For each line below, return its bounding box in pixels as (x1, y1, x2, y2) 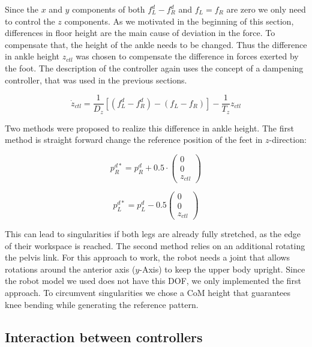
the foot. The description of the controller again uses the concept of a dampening (5, 61, 304, 74)
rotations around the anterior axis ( (5, 262, 136, 275)
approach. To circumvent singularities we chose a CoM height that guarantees (5, 286, 291, 299)
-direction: (269, 133, 307, 146)
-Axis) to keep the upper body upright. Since (139, 262, 305, 275)
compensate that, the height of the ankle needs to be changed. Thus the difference (5, 38, 307, 50)
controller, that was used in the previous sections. (5, 73, 187, 86)
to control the (5, 14, 55, 27)
